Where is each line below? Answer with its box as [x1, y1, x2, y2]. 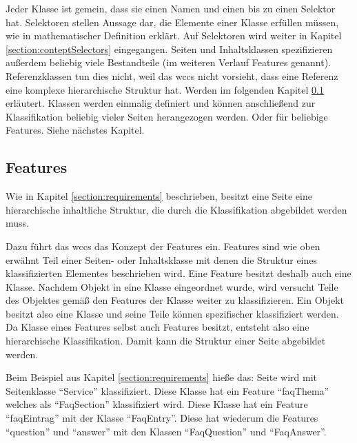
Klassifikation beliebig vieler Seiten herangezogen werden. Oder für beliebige [6, 109, 328, 123]
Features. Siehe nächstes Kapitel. [6, 123, 145, 137]
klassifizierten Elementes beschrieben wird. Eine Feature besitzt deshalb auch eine [6, 266, 351, 280]
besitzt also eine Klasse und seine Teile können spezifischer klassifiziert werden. [6, 306, 339, 320]
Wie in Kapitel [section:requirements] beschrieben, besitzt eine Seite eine [6, 189, 312, 203]
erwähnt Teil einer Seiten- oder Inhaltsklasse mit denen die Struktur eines [6, 252, 318, 267]
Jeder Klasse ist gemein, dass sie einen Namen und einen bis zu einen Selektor [6, 1, 336, 15]
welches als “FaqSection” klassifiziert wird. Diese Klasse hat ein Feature [6, 397, 308, 411]
